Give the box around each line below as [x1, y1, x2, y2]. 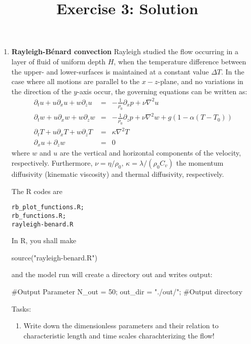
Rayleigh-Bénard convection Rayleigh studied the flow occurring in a [11, 46, 239, 57]
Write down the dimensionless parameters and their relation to [23, 320, 219, 331]
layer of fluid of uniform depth [11, 56, 106, 66]
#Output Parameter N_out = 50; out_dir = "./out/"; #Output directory [11, 286, 243, 296]
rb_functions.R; [11, 212, 66, 219]
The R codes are [11, 185, 63, 196]
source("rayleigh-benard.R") [11, 252, 97, 262]
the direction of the [11, 86, 71, 96]
